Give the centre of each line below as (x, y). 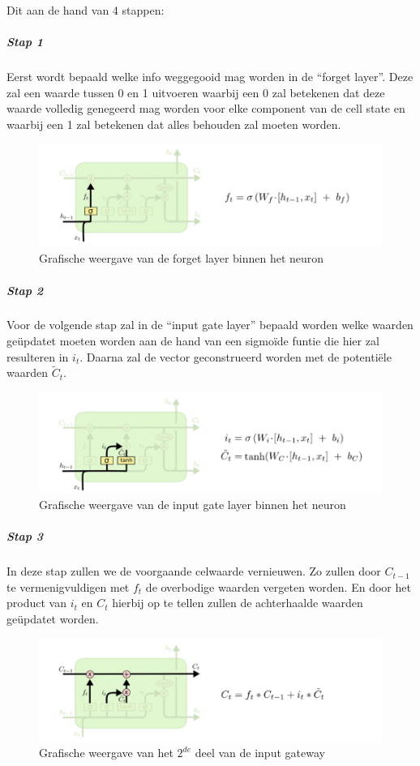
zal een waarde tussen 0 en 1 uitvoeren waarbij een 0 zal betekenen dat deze (196, 92)
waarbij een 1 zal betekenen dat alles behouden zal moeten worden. (174, 124)
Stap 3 (25, 536)
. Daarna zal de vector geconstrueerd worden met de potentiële (236, 356)
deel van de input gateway (260, 753)
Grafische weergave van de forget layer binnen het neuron (182, 258)
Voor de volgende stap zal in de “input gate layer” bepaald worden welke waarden (210, 325)
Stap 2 (25, 290)
